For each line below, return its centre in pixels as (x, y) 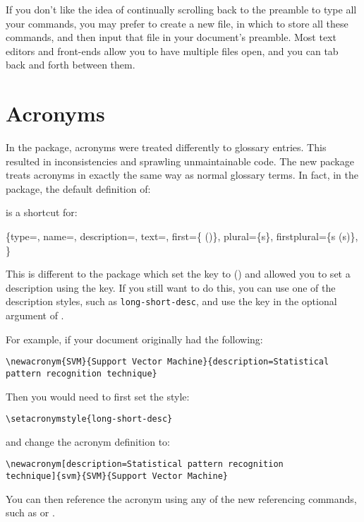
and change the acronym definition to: (88, 441)
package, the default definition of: (78, 188)
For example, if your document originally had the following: (134, 339)
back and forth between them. (71, 65)
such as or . (30, 512)
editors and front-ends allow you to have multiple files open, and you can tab (172, 51)
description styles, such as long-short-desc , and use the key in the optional (171, 301)
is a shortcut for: (42, 212)
